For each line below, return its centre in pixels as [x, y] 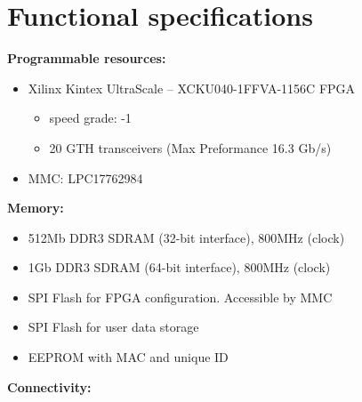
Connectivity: [49, 386]
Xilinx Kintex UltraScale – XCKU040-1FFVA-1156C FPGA [192, 88]
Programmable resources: [87, 58]
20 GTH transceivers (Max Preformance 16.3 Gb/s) [190, 147]
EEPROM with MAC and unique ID [128, 357]
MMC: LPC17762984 [85, 177]
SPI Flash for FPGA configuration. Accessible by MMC [180, 297]
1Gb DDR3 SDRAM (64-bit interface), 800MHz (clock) [179, 267]
